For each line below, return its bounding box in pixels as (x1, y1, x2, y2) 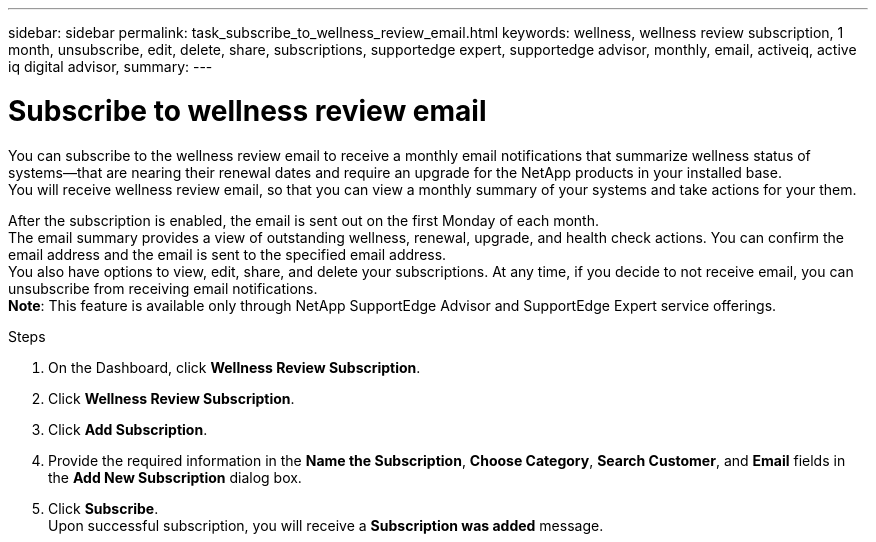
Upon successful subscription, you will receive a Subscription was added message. (48, 516, 604, 534)
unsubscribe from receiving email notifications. (8, 279, 318, 297)
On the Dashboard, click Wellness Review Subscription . (48, 358, 421, 376)
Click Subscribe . (48, 499, 159, 517)
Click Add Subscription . (48, 420, 208, 438)
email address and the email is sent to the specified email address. (8, 245, 447, 263)
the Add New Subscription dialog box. (48, 468, 302, 486)
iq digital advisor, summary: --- (8, 58, 213, 75)
